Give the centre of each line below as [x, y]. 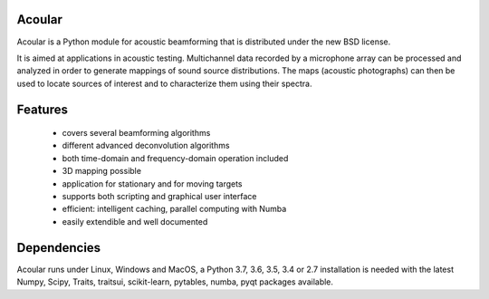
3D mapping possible [102, 171]
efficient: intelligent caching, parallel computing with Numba [174, 209]
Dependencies [59, 248]
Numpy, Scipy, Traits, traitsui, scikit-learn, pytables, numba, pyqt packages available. [175, 282]
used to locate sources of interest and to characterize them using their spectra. [164, 83]
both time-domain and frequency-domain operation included [175, 158]
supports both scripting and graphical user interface [159, 197]
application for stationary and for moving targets [153, 183]
